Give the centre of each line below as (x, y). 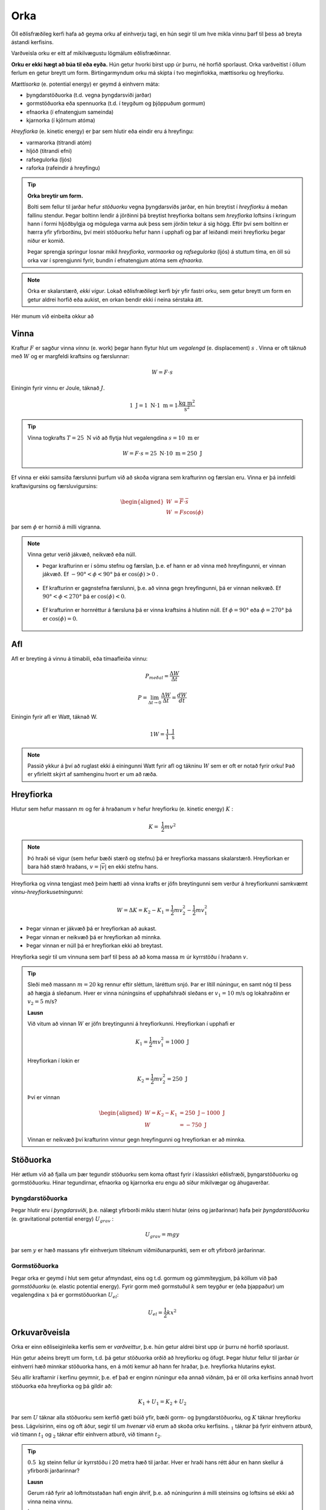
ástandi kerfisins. (32, 42)
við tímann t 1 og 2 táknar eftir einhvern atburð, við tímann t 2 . (87, 1435)
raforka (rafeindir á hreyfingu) (63, 168)
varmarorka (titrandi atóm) (59, 143)
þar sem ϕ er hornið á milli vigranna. (56, 527)
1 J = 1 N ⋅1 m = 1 (154, 406)
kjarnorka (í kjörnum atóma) (61, 120)
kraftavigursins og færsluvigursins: (54, 486)
